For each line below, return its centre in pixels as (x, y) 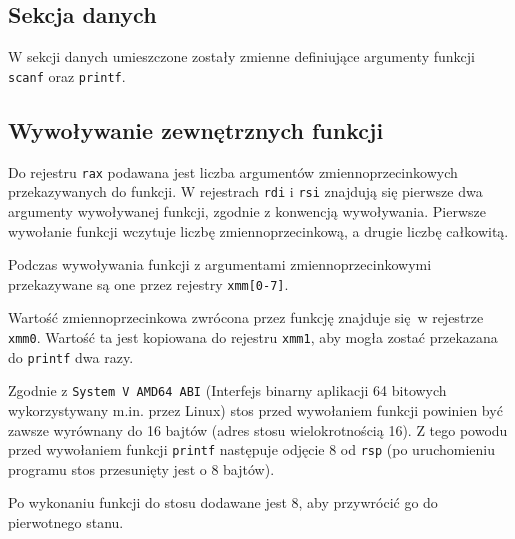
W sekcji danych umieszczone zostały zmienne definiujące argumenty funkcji (241, 56)
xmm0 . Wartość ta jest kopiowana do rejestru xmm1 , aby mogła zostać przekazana (253, 337)
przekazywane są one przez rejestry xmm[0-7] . (148, 283)
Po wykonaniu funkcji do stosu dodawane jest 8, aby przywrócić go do (223, 502)
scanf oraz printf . (67, 75)
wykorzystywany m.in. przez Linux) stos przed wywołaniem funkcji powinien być (255, 409)
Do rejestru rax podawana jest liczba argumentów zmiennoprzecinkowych (233, 171)
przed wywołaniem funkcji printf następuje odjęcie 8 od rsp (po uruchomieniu (251, 449)
